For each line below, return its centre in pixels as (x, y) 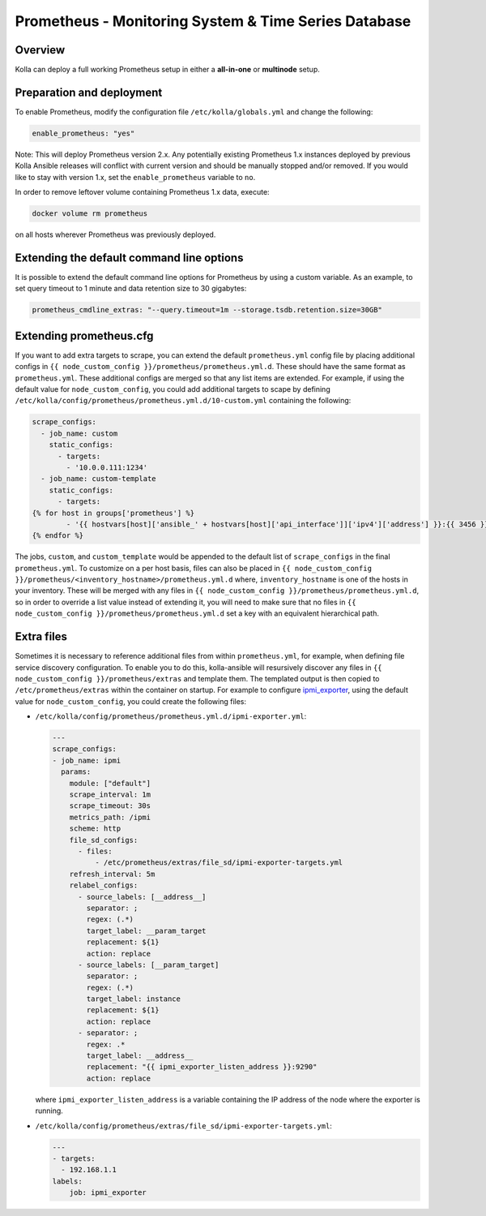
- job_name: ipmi (87, 760)
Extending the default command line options (129, 258)
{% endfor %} (58, 536)
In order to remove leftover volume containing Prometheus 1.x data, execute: (143, 192)
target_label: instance (134, 999)
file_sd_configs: (104, 840)
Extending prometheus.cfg (84, 335)
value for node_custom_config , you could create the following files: (131, 701)
